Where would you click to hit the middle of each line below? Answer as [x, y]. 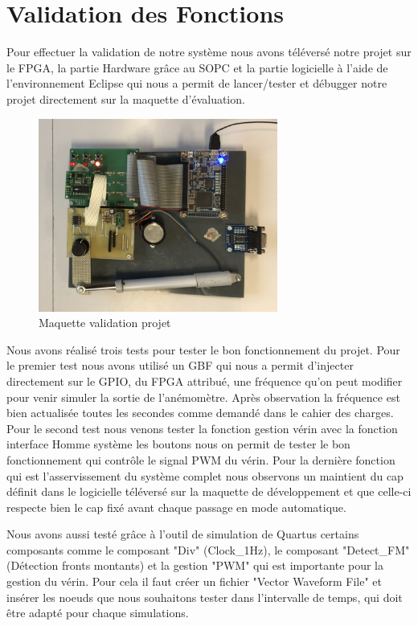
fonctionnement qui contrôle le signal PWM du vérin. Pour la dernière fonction [201, 459]
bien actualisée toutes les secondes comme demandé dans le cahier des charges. [200, 413]
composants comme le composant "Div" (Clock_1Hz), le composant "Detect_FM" [208, 549]
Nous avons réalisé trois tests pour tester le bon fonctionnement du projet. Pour [203, 349]
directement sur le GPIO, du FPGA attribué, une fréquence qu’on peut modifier [205, 381]
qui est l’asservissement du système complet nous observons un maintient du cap [205, 475]
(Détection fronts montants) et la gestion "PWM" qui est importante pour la [195, 565]
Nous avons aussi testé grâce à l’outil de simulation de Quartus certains [183, 534]
